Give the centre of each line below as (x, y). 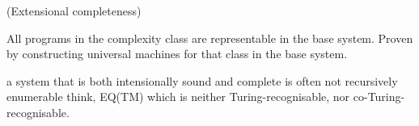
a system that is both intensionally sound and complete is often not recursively (202, 80)
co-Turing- (379, 97)
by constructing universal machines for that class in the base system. (177, 54)
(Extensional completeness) (74, 10)
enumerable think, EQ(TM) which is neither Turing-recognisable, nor (178, 97)
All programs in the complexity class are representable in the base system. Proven (210, 38)
